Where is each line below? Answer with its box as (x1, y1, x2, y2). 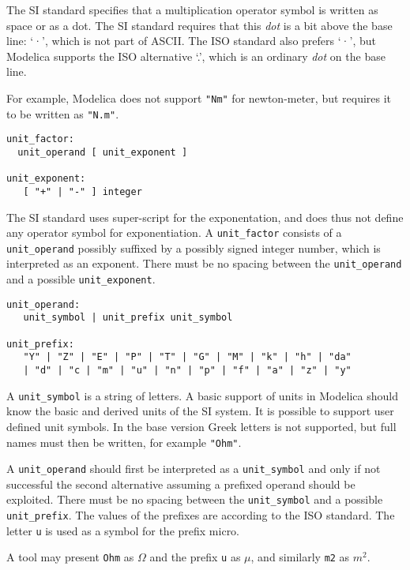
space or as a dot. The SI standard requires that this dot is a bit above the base (6, 17, 393, 33)
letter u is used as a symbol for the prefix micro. (6, 522, 240, 538)
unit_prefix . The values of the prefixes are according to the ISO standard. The (6, 507, 395, 523)
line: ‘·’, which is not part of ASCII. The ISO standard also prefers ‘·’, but (6, 32, 376, 49)
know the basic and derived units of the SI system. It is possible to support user (6, 403, 394, 419)
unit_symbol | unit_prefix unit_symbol (23, 312, 233, 324)
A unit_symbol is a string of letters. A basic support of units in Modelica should (6, 387, 398, 403)
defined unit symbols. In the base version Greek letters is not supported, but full (6, 418, 397, 434)
